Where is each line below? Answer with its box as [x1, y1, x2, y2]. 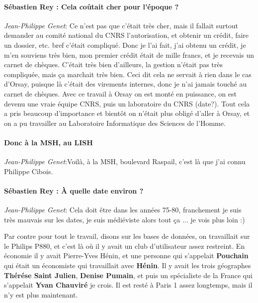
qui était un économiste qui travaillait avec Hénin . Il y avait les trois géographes [4, 260, 251, 271]
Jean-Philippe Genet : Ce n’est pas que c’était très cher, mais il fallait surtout [4, 20, 238, 30]
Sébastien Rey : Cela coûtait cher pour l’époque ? [4, 1, 179, 11]
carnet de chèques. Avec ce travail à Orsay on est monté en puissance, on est [4, 88, 237, 99]
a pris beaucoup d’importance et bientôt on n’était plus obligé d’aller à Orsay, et [4, 108, 250, 118]
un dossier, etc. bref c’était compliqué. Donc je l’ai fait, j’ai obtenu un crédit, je [4, 39, 246, 50]
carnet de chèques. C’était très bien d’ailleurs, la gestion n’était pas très [4, 59, 223, 70]
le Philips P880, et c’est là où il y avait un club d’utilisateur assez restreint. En [4, 240, 245, 251]
